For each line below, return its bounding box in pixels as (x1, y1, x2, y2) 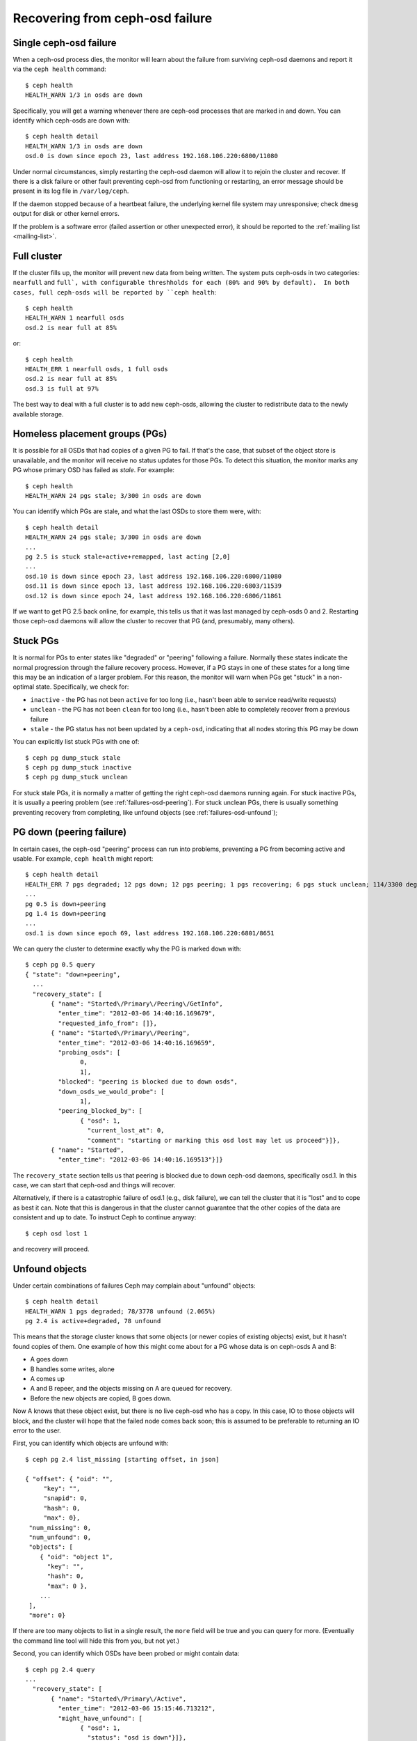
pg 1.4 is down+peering (25, 909, 106, 917)
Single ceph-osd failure (13, 37, 117, 49)
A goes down (30, 1355, 69, 1364)
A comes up (30, 1375, 65, 1383)
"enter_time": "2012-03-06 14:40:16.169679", (58, 1010, 216, 1017)
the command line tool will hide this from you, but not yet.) (13, 1637, 180, 1645)
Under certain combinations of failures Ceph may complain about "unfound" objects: (13, 1281, 256, 1290)
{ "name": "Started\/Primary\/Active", (51, 1694, 187, 1703)
